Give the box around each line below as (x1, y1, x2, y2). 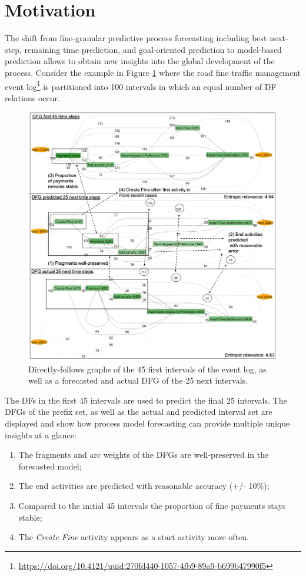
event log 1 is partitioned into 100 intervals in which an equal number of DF (5, 78, 277, 92)
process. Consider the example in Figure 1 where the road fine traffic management (5, 66, 301, 78)
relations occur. (5, 91, 60, 104)
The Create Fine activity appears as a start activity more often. (18, 531, 249, 543)
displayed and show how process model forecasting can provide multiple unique (5, 417, 290, 429)
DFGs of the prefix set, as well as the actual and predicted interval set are (5, 405, 272, 418)
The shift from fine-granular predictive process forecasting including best (5, 32, 267, 44)
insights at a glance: (5, 428, 76, 441)
